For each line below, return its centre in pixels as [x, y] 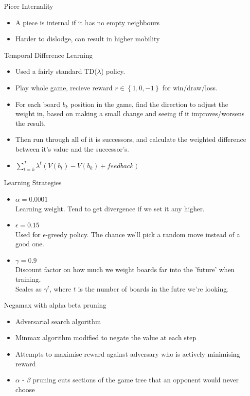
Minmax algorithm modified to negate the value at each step [106, 337]
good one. [30, 244]
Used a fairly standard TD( [56, 71]
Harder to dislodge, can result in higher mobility [88, 39]
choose [25, 389]
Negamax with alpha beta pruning [55, 305]
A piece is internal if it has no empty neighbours [88, 22]
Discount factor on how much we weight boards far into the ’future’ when [125, 269]
